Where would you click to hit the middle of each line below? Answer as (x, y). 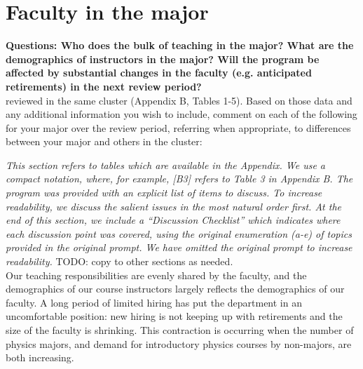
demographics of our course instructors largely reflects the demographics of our (175, 289)
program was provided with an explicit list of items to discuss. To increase (164, 193)
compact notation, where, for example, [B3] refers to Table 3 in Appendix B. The (179, 179)
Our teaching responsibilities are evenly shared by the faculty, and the (156, 275)
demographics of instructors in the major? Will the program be (163, 59)
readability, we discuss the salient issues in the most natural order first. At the (174, 206)
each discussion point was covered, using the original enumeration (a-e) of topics (179, 233)
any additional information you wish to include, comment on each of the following (181, 114)
